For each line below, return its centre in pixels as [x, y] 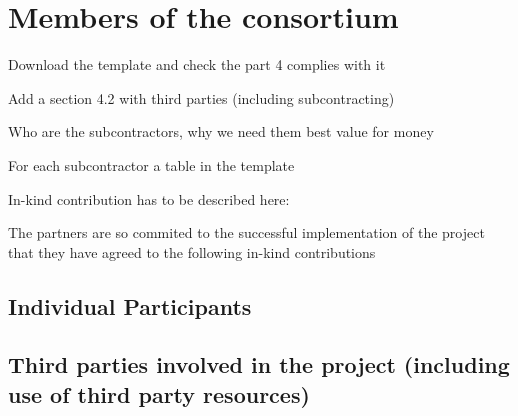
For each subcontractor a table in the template [151, 164]
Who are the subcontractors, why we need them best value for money [221, 131]
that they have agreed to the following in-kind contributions [192, 251]
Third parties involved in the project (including [259, 364]
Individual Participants [130, 305]
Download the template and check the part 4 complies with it [197, 64]
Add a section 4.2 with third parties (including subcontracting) [201, 97]
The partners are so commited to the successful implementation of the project [246, 232]
